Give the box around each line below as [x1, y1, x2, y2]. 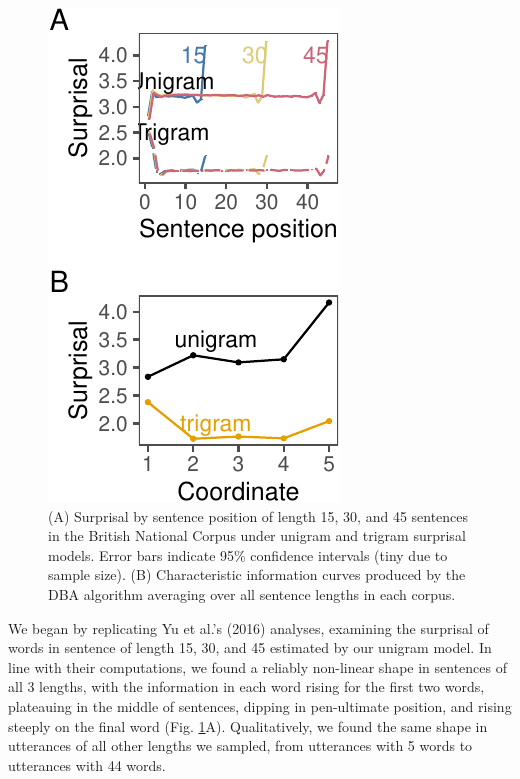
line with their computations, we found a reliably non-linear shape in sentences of [8, 656, 507, 677]
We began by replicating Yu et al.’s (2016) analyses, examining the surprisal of [8, 617, 489, 638]
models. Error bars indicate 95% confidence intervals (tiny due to [48, 544, 448, 565]
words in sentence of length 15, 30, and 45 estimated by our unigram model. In [8, 637, 492, 658]
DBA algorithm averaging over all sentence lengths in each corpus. [48, 583, 456, 604]
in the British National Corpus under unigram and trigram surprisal [48, 525, 466, 546]
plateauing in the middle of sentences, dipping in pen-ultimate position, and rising [8, 695, 512, 716]
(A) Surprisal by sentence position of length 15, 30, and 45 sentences [48, 505, 469, 526]
